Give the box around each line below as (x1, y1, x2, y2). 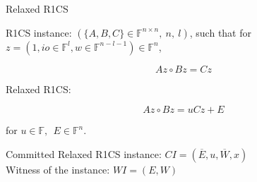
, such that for (189, 25, 251, 40)
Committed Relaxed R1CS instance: (6, 146, 162, 161)
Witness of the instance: (6, 162, 110, 176)
